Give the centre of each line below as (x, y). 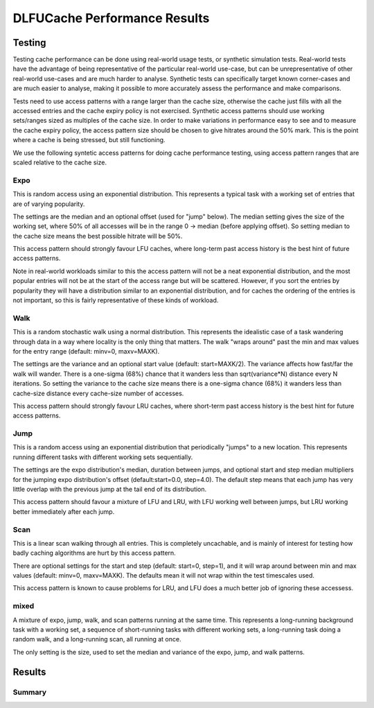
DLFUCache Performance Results (111, 18)
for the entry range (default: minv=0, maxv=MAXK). (86, 351)
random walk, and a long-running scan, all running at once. (97, 639)
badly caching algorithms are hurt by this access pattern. (94, 553)
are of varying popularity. (49, 204)
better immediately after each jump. (64, 511)
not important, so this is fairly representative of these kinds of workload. (116, 300)
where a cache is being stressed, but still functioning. (89, 140)
